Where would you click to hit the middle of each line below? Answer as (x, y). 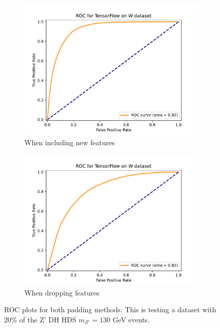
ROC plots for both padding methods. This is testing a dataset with (110, 309)
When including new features (70, 142)
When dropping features (62, 292)
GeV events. (131, 319)
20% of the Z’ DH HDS (40, 319)
